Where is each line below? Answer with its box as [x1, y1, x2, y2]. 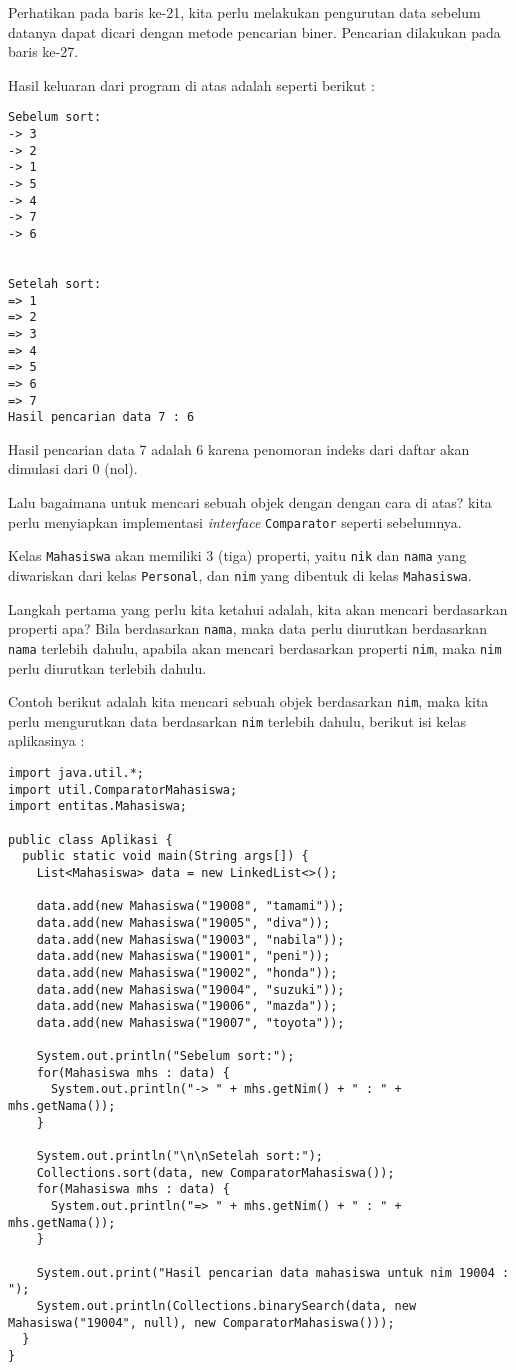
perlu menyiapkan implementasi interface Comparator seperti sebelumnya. [8, 511, 462, 532]
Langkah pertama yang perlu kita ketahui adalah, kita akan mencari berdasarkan [8, 598, 508, 619]
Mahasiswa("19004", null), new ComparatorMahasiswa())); [8, 1315, 395, 1330]
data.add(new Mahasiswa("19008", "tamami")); [36, 899, 345, 914]
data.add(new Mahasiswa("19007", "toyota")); [36, 1015, 345, 1030]
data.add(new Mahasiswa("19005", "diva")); [36, 915, 331, 930]
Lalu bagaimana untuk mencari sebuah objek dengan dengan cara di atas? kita [8, 492, 492, 513]
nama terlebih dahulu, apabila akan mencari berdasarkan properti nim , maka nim [8, 637, 502, 658]
